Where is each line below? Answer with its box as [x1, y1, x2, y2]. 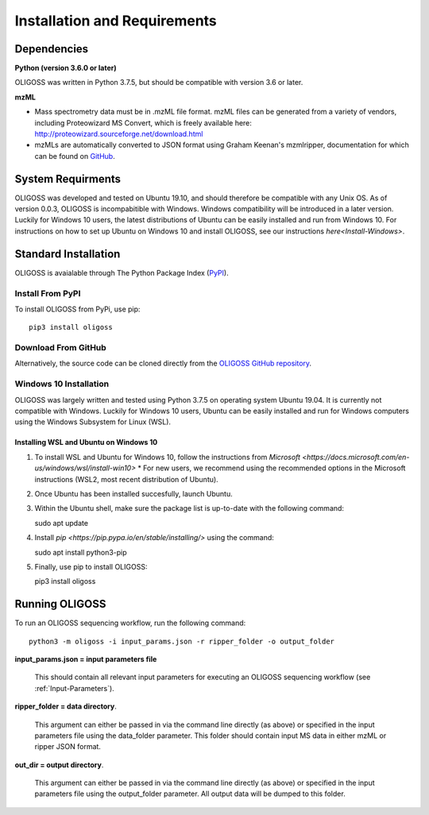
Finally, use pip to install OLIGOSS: [34, 562, 148, 571]
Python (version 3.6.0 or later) [14, 64, 117, 73]
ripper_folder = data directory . [14, 701, 117, 711]
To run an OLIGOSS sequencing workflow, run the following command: [14, 618, 246, 628]
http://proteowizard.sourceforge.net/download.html [34, 129, 203, 139]
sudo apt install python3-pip [34, 547, 127, 557]
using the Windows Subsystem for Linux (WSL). [14, 417, 171, 427]
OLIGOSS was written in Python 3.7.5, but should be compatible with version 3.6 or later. [14, 78, 303, 87]
